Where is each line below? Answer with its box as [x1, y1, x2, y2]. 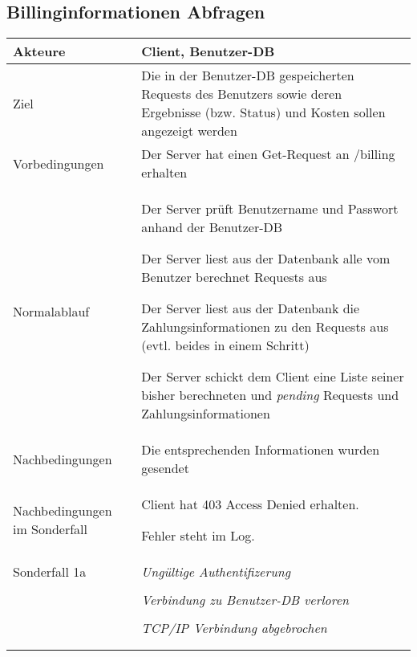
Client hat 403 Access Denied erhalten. [141, 495, 359, 514]
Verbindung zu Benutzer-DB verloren [141, 590, 350, 610]
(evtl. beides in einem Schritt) [141, 336, 310, 355]
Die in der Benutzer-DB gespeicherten [141, 66, 354, 85]
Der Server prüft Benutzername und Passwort [141, 199, 399, 218]
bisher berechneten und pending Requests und [141, 386, 399, 405]
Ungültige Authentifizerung [141, 562, 291, 582]
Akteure [13, 42, 66, 61]
